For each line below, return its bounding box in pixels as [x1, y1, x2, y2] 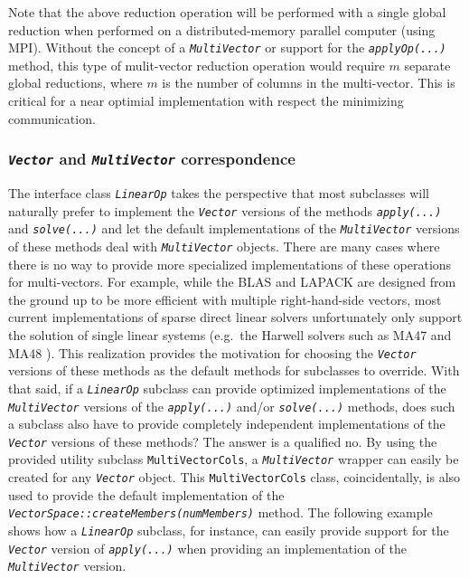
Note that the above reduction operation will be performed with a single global [8, 3, 446, 21]
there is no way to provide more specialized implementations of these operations [8, 254, 452, 273]
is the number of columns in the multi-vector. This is [162, 73, 455, 92]
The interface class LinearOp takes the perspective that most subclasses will [8, 184, 429, 202]
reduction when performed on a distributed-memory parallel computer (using [8, 20, 436, 39]
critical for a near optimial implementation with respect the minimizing [8, 91, 404, 110]
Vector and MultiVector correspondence [8, 147, 295, 170]
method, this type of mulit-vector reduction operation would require [8, 55, 385, 74]
